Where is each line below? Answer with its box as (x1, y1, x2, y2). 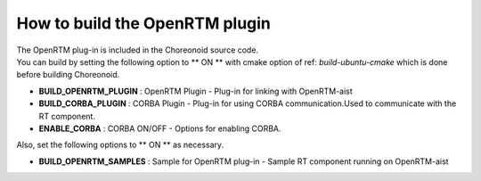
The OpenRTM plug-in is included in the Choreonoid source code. (16, 45, 258, 55)
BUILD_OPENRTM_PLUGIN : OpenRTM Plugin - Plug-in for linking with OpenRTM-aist (38, 86, 354, 96)
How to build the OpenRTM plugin (16, 13, 272, 33)
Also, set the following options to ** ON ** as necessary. (16, 139, 224, 151)
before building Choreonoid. (16, 70, 120, 80)
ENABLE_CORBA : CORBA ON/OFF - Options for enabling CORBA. (38, 123, 281, 134)
